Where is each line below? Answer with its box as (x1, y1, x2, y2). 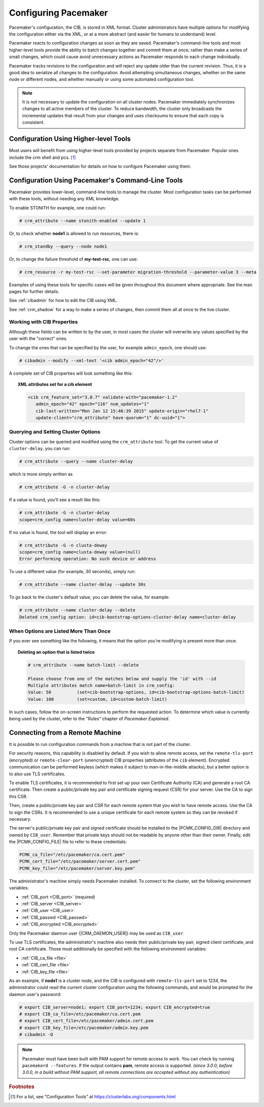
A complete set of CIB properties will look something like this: (9, 370, 133, 376)
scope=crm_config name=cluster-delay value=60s (19, 517, 135, 522)
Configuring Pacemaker (9, 7, 108, 18)
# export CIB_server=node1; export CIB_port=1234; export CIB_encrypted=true (19, 1004, 210, 1010)
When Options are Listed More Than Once (9, 628, 111, 635)
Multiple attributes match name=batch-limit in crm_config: (27, 682, 176, 688)
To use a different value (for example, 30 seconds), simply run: (9, 569, 136, 575)
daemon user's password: (9, 991, 62, 997)
